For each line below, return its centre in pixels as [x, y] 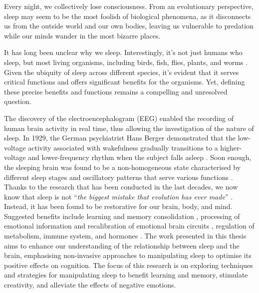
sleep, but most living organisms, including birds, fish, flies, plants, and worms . [126, 62]
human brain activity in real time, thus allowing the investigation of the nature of [129, 128]
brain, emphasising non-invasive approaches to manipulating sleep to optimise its [128, 255]
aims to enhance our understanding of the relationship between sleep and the [122, 245]
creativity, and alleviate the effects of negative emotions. [90, 285]
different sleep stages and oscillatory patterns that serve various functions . [119, 177]
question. [18, 101]
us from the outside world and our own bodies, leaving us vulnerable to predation [129, 26]
